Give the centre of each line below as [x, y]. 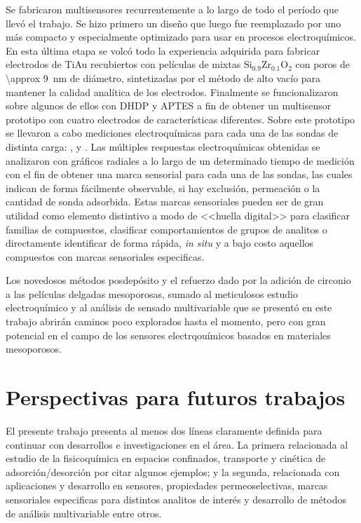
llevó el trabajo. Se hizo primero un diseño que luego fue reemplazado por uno [173, 23]
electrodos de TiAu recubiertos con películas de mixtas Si [129, 64]
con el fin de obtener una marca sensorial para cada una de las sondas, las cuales [179, 174]
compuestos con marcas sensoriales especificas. [105, 256]
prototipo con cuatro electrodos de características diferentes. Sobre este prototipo [180, 119]
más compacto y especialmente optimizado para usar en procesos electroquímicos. [181, 37]
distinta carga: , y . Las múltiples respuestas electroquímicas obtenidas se [163, 146]
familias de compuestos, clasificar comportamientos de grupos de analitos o [166, 229]
